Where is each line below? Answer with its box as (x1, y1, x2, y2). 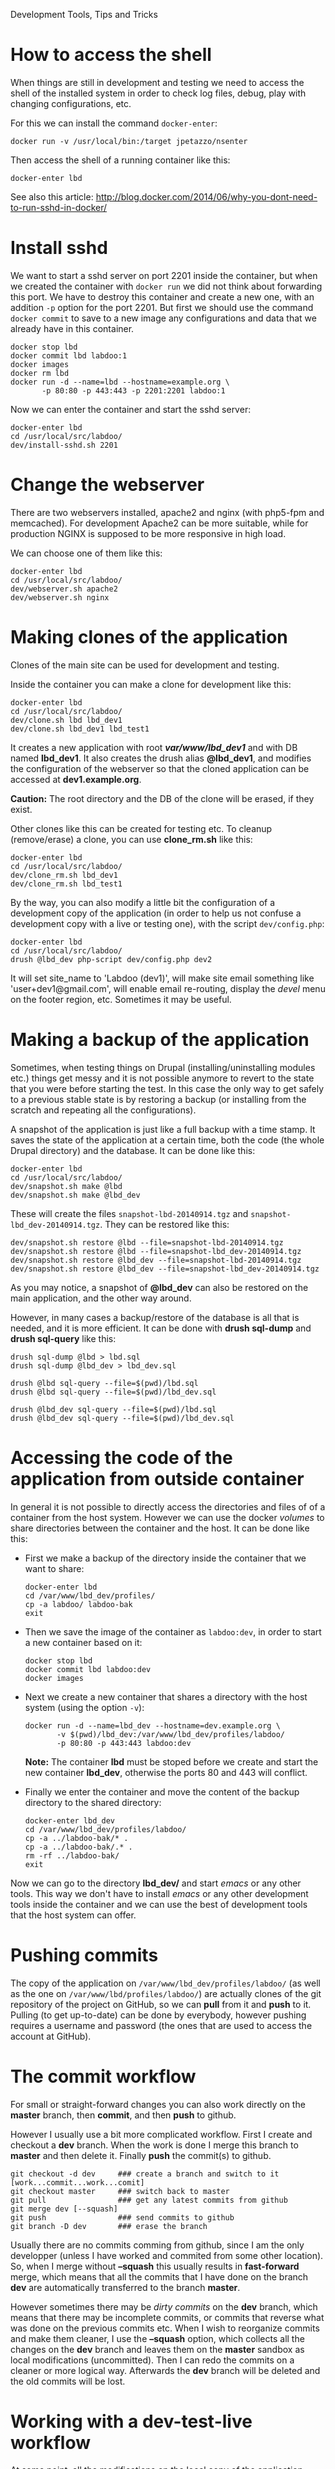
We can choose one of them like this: (10, 547, 163, 559)
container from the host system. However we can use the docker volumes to (10, 1511, 325, 1523)
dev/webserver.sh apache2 (10, 584, 118, 594)
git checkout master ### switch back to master (10, 2186, 230, 2196)
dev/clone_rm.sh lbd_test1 (10, 879, 123, 889)
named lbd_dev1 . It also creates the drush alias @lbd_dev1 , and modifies (10, 752, 312, 764)
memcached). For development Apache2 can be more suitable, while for (10, 517, 309, 529)
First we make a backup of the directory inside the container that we (24, 1552, 307, 1564)
